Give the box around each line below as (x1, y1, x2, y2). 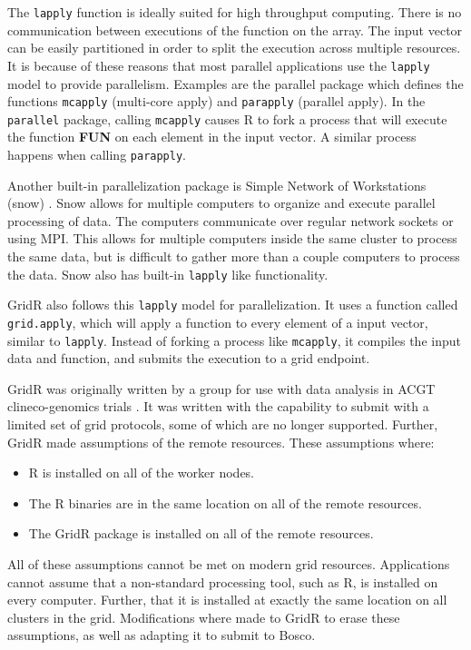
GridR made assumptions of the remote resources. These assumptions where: (7, 432, 435, 451)
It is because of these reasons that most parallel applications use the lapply (7, 55, 430, 74)
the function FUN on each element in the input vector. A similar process (7, 127, 417, 146)
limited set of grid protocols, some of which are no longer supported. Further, (7, 415, 438, 434)
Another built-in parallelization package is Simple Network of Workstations (7, 175, 427, 194)
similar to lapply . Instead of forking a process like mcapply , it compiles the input (7, 330, 461, 350)
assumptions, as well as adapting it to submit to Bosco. (7, 625, 316, 645)
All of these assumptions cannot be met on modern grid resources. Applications (7, 555, 450, 573)
